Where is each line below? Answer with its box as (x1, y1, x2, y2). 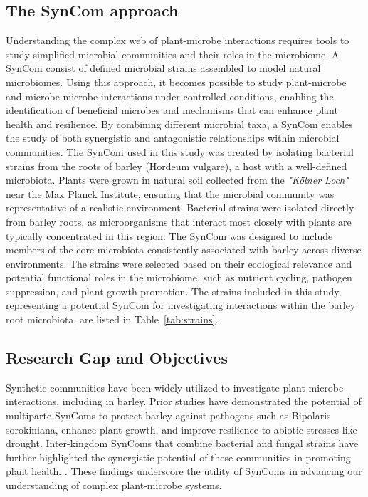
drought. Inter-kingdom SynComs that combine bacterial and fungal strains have (6, 436, 359, 451)
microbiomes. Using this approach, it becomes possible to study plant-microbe (6, 74, 347, 89)
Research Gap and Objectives (6, 347, 228, 369)
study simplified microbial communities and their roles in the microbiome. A (6, 46, 340, 61)
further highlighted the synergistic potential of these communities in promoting (6, 449, 351, 464)
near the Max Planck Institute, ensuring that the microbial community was (6, 186, 335, 201)
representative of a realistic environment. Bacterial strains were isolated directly (6, 200, 354, 215)
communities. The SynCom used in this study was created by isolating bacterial (6, 144, 354, 159)
